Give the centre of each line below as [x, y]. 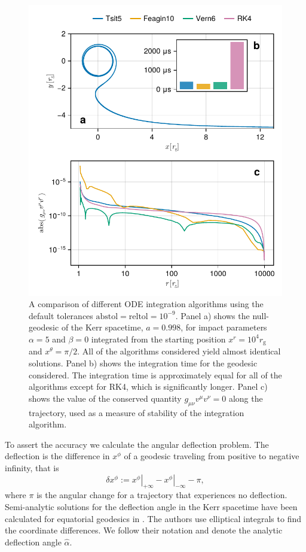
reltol [138, 316]
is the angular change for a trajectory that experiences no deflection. [162, 495]
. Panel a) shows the [212, 315]
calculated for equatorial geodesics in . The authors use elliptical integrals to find [153, 518]
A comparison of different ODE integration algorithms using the [146, 304]
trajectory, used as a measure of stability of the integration [137, 412]
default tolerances [61, 315]
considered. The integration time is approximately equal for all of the [155, 374]
